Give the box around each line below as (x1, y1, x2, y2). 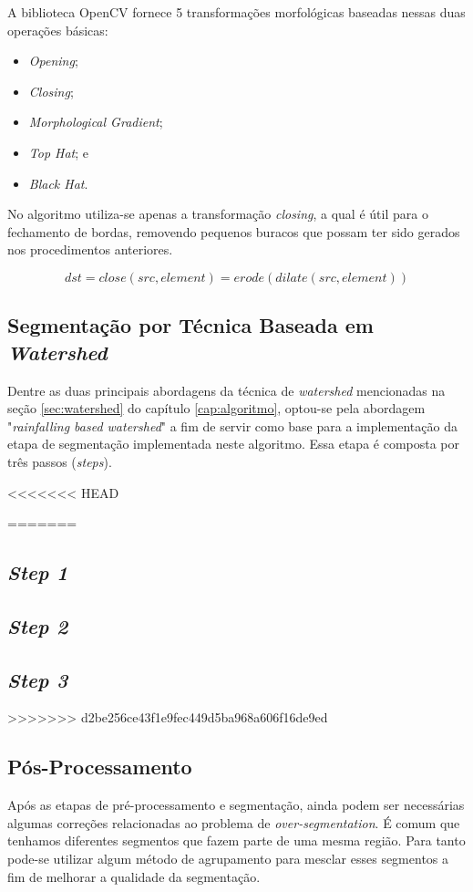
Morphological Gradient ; (28, 112, 163, 131)
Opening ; (28, 51, 78, 70)
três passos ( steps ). (7, 451, 112, 471)
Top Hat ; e (28, 142, 89, 161)
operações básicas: (7, 20, 108, 39)
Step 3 (7, 665, 68, 693)
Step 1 (7, 558, 68, 586)
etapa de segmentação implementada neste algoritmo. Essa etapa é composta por (7, 434, 460, 453)
